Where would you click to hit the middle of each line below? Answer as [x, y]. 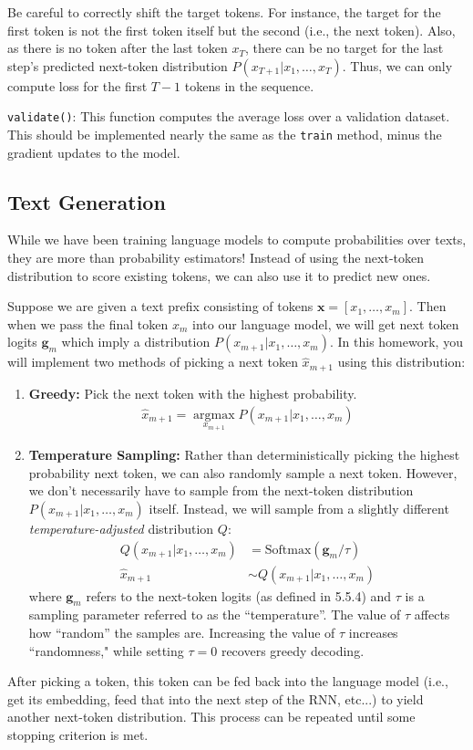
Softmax [288, 550]
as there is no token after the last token [118, 48]
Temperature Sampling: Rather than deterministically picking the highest [244, 455]
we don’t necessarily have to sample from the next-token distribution [221, 490]
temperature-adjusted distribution [121, 528]
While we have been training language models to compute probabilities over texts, [237, 240]
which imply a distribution [136, 342]
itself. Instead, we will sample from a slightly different [299, 508]
